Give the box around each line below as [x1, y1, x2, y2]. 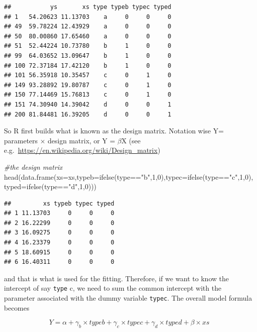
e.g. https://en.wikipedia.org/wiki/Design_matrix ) [4, 145, 161, 155]
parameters [4, 135, 38, 145]
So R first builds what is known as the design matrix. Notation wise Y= [4, 125, 224, 136]
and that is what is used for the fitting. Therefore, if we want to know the [4, 273, 229, 283]
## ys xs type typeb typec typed [4, 3, 171, 10]
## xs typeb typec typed [4, 200, 114, 207]
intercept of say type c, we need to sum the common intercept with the [4, 283, 222, 293]
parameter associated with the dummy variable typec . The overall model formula [4, 293, 252, 303]
